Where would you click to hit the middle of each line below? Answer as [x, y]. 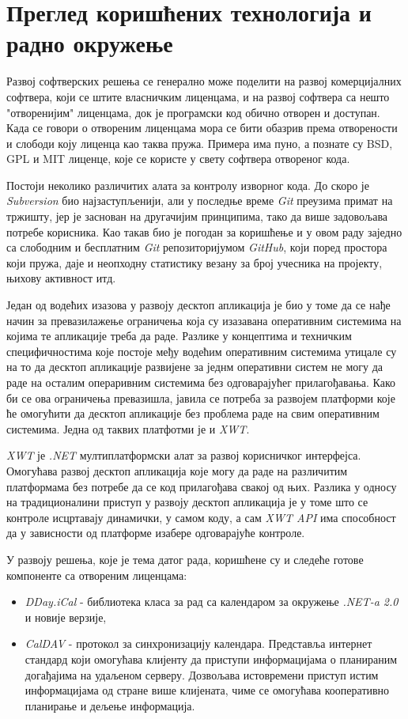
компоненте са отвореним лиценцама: [97, 575]
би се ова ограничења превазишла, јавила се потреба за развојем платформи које [201, 397]
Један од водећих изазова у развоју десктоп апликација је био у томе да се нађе [198, 305]
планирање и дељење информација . [110, 705]
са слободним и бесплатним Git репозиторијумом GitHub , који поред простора [197, 247]
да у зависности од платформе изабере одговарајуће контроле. [156, 533]
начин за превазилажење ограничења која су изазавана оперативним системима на [204, 320]
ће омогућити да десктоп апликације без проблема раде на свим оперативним [193, 413]
